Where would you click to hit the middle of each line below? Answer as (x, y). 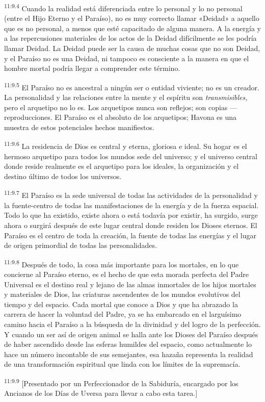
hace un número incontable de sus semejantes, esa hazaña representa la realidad (129, 354)
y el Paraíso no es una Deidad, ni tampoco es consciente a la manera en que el (127, 58)
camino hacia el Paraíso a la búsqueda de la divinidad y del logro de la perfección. (132, 324)
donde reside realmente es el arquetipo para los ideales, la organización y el (122, 166)
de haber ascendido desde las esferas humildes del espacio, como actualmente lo (128, 344)
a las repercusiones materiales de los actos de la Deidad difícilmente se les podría (130, 38)
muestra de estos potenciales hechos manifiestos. (79, 127)
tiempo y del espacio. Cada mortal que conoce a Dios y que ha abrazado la (121, 304)
